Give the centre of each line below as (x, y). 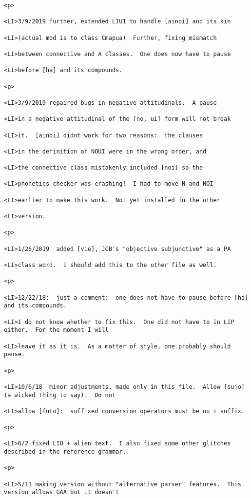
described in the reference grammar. (65, 452)
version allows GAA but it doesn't (62, 492)
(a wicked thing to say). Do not (60, 395)
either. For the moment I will (56, 330)
